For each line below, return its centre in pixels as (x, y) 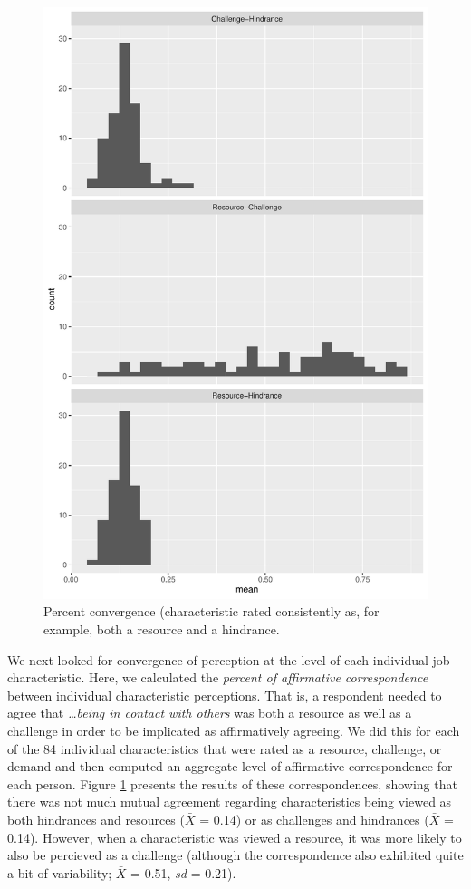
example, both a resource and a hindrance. (162, 629)
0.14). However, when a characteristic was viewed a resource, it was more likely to (235, 837)
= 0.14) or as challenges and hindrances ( (314, 820)
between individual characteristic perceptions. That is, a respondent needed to (225, 695)
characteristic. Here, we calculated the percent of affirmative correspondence (218, 677)
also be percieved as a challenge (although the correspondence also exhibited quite (235, 855)
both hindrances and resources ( (96, 820)
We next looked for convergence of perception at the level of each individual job (229, 659)
